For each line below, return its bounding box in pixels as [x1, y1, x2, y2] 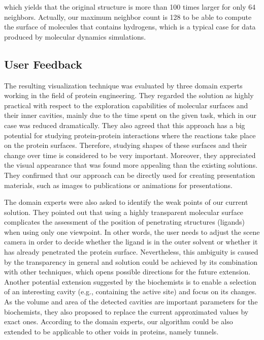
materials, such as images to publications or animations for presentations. [4, 179, 233, 190]
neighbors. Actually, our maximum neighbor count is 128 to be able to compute [4, 11, 252, 22]
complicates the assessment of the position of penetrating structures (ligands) [4, 217, 245, 227]
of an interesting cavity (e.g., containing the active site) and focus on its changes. [4, 286, 257, 297]
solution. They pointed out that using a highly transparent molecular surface [4, 206, 244, 217]
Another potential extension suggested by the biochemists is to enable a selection [4, 276, 256, 287]
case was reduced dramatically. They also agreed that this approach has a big [4, 119, 245, 130]
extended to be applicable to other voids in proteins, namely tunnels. [4, 326, 219, 336]
